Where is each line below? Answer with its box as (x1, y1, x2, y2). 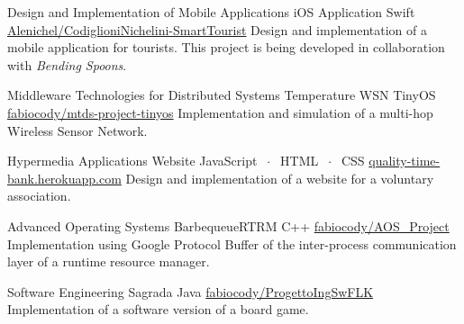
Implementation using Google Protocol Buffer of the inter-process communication (7, 234, 457, 253)
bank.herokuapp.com (7, 168, 122, 187)
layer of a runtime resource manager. (7, 252, 210, 271)
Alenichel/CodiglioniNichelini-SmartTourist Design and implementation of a (7, 20, 427, 39)
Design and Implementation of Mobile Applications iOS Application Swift (7, 3, 415, 21)
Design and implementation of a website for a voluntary (125, 168, 434, 187)
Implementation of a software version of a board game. (7, 300, 309, 319)
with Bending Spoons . (7, 55, 127, 74)
